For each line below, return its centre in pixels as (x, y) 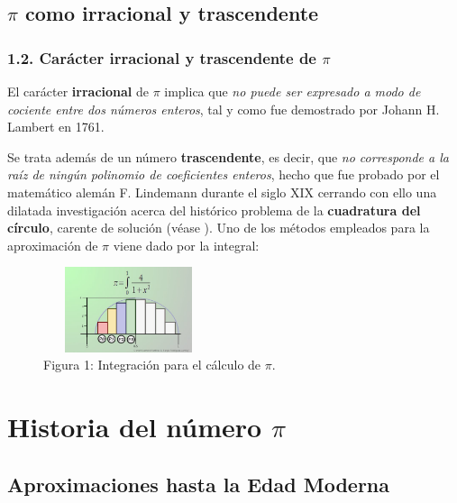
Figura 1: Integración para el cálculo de (152, 365)
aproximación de (53, 245)
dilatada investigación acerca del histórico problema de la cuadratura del (214, 210)
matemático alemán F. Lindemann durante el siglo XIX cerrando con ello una (222, 192)
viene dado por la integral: (186, 245)
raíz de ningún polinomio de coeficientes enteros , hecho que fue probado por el (224, 174)
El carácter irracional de (78, 91)
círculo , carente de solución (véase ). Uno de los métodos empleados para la (219, 228)
